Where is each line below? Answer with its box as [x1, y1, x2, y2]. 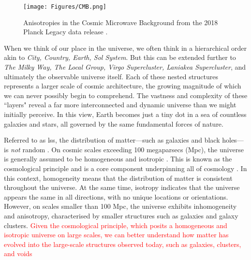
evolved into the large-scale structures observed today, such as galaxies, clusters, [4, 239, 241, 249]
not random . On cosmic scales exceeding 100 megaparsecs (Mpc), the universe [11, 144, 244, 154]
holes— [222, 135, 244, 145]
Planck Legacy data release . [23, 27, 108, 37]
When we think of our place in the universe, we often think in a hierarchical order [4, 43, 247, 53]
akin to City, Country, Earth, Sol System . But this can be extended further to [4, 52, 236, 62]
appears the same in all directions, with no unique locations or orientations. [4, 191, 228, 202]
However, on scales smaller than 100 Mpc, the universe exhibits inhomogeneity [4, 201, 237, 211]
